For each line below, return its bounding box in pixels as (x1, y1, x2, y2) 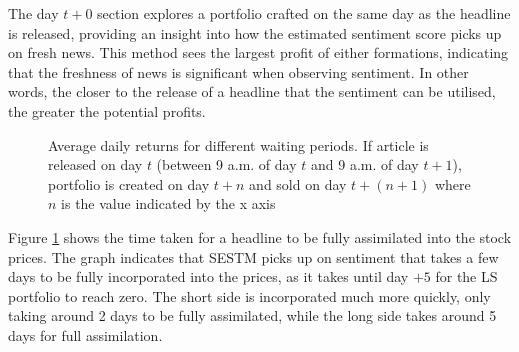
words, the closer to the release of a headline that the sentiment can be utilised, (8, 81, 496, 102)
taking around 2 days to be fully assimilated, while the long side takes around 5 (8, 305, 497, 326)
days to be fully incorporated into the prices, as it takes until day (8, 266, 409, 287)
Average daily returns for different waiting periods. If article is (48, 134, 429, 155)
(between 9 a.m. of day (156, 154, 297, 175)
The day (8, 3, 59, 23)
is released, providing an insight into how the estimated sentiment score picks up (8, 22, 502, 43)
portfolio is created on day (48, 173, 210, 194)
